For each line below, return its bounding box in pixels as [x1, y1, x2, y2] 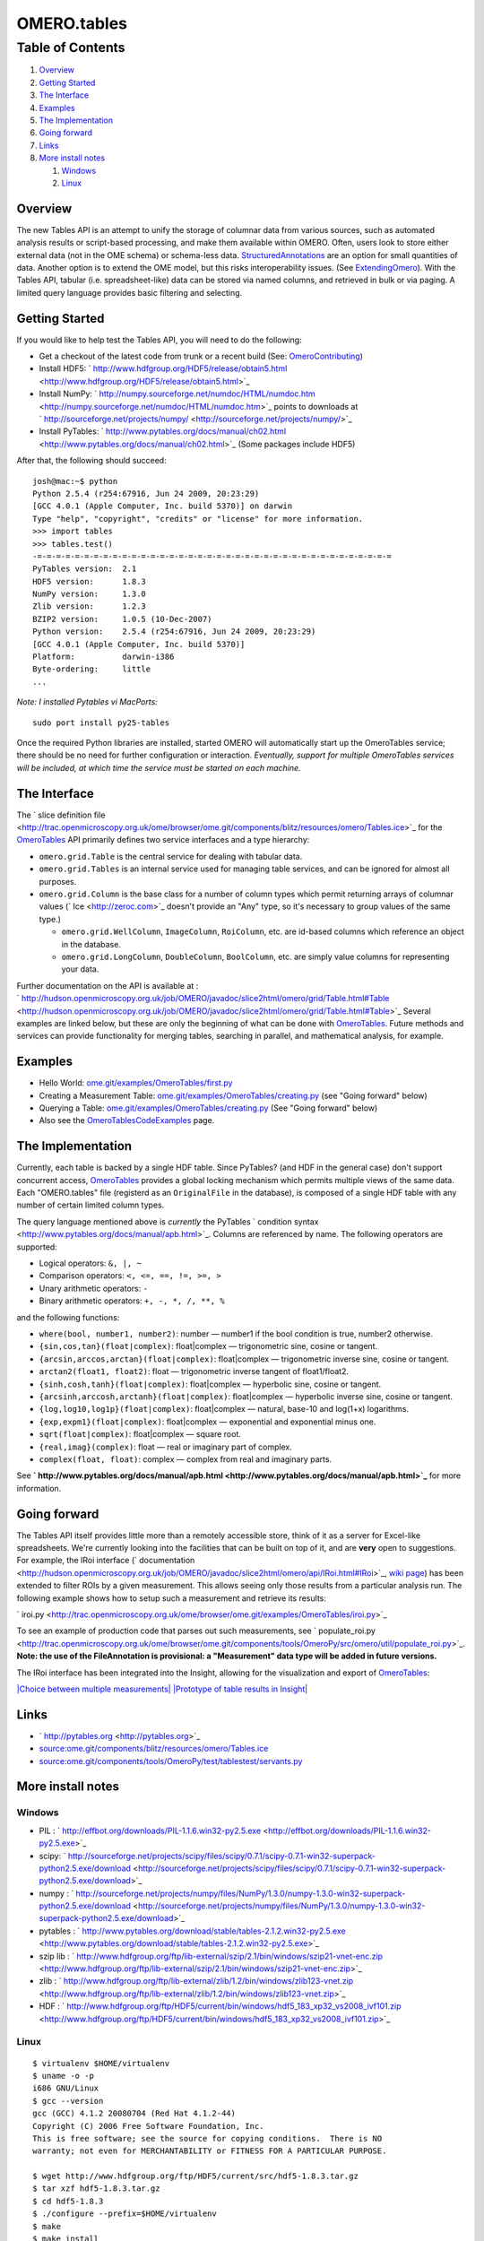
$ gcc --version [32, 2096, 104, 2106]
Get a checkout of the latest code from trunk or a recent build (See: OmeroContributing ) [39, 350, 363, 362]
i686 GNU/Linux [32, 2083, 99, 2093]
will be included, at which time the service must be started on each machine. [16, 762, 301, 773]
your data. [61, 964, 99, 974]
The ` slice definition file [16, 809, 106, 820]
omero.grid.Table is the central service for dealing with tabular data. [39, 851, 303, 861]
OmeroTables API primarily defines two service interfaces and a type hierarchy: [16, 835, 310, 845]
